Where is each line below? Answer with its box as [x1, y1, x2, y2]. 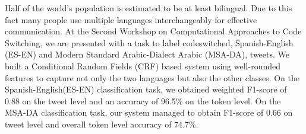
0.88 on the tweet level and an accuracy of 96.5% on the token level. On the [5, 94, 281, 107]
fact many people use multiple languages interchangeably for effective [5, 13, 257, 25]
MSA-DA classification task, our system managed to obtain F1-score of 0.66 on [5, 106, 293, 119]
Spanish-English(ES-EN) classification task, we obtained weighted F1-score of [5, 83, 287, 95]
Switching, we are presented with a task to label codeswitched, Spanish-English [5, 36, 294, 49]
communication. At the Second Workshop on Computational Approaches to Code [5, 25, 302, 37]
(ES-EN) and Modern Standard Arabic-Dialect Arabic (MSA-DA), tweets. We [5, 48, 289, 60]
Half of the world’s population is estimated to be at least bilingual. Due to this [5, 2, 292, 14]
